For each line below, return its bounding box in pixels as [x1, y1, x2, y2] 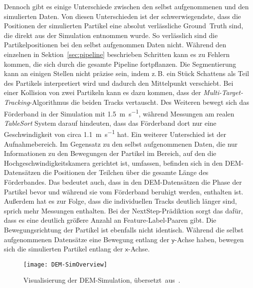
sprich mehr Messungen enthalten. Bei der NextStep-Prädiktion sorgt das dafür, [4, 205, 243, 215]
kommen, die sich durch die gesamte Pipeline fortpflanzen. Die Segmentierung [4, 58, 236, 69]
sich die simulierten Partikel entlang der [4, 244, 123, 254]
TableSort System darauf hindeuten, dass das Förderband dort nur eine [4, 117, 216, 128]
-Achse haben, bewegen [175, 234, 244, 244]
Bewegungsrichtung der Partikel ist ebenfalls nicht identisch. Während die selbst [4, 224, 244, 234]
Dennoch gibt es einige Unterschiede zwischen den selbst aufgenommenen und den [4, 1, 249, 11]
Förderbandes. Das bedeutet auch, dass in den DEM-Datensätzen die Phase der [4, 177, 242, 187]
